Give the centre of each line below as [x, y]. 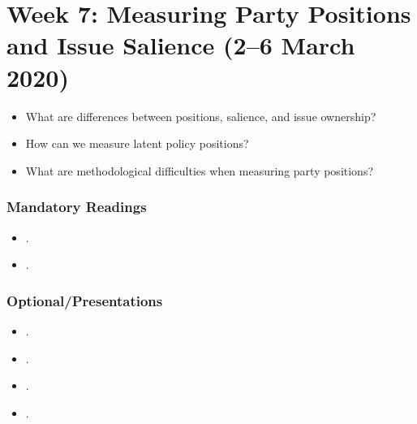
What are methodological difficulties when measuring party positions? [200, 170]
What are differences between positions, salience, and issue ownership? [201, 116]
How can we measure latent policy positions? [137, 143]
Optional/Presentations [85, 300]
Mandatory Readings [77, 207]
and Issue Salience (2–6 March [181, 45]
